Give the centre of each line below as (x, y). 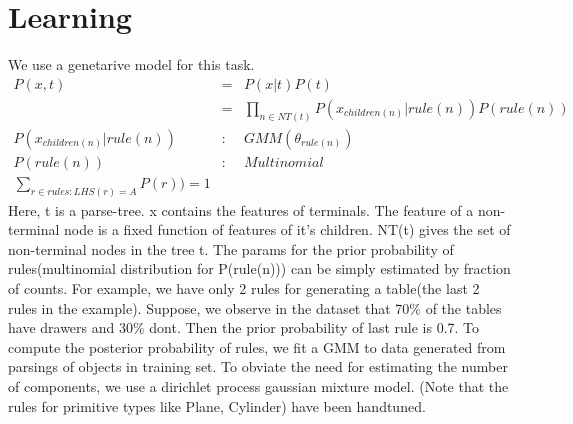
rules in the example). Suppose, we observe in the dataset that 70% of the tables (255, 307)
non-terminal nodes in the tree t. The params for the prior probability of (231, 248)
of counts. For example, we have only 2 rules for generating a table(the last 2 (244, 287)
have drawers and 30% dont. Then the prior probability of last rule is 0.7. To (244, 327)
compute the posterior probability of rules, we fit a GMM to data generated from (257, 346)
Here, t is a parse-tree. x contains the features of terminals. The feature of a (241, 209)
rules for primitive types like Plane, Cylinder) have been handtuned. (217, 405)
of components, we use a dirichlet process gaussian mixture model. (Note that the (258, 385)
